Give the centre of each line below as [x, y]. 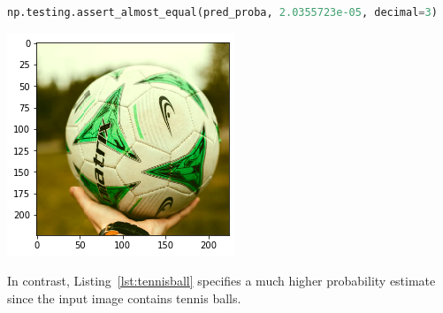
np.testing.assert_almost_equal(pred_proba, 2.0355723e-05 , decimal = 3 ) [222, 12]
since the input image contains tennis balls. [124, 298]
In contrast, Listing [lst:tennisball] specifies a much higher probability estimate [221, 281]
